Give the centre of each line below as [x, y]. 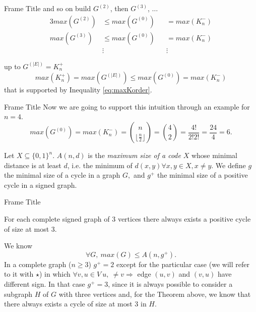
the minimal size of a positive [202, 175]
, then [119, 8]
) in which [55, 274]
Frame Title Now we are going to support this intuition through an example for [127, 106]
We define [231, 165]
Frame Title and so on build [48, 8]
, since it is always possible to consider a [170, 284]
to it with [19, 274]
